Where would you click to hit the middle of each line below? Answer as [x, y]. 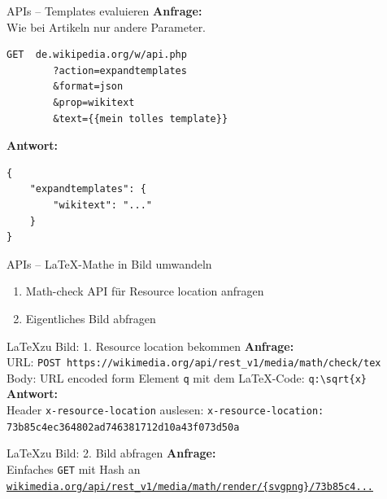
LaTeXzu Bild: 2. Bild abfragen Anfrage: [111, 453]
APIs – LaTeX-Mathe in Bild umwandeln [109, 263]
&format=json [88, 87]
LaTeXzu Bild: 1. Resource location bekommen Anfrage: [150, 346]
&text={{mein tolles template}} [141, 118]
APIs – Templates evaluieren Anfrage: [104, 11]
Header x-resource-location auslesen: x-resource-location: [165, 409]
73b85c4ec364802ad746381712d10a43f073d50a [123, 427]
